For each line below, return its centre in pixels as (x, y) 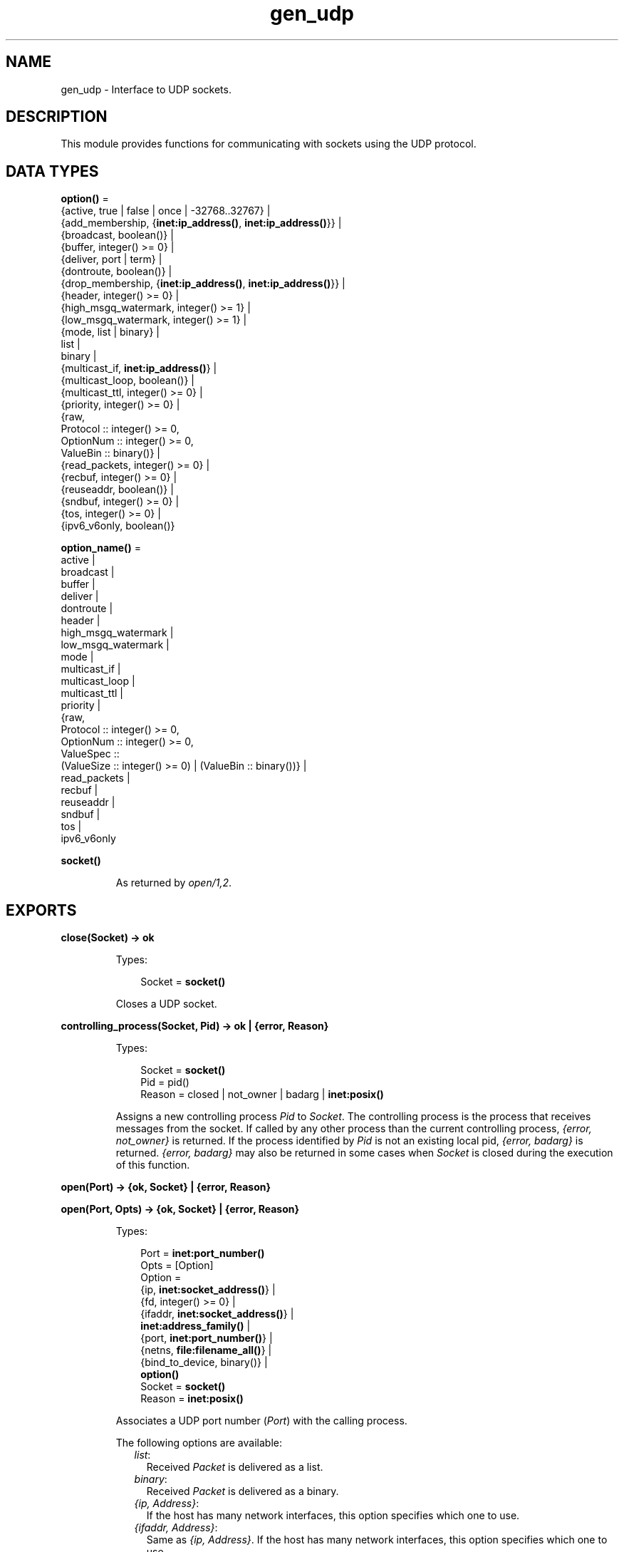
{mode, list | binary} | (110, 332)
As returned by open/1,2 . (174, 883)
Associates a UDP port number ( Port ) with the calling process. (261, 1421)
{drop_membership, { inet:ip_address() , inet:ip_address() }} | (203, 284)
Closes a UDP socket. (166, 1004)
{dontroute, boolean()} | (116, 271)
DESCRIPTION (57, 117)
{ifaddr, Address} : (176, 1528)
